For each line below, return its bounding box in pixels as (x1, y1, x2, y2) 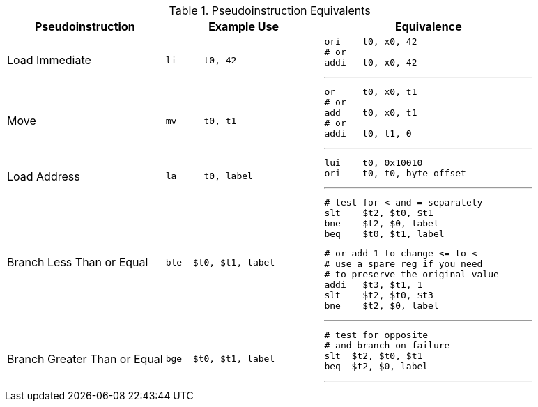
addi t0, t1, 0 (324, 128, 412, 139)
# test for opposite (324, 330, 429, 340)
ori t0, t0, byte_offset (324, 168, 466, 178)
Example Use (208, 20, 279, 33)
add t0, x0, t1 (324, 107, 417, 118)
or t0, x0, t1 (324, 86, 417, 97)
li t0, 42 (165, 54, 237, 66)
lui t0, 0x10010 (324, 158, 423, 168)
